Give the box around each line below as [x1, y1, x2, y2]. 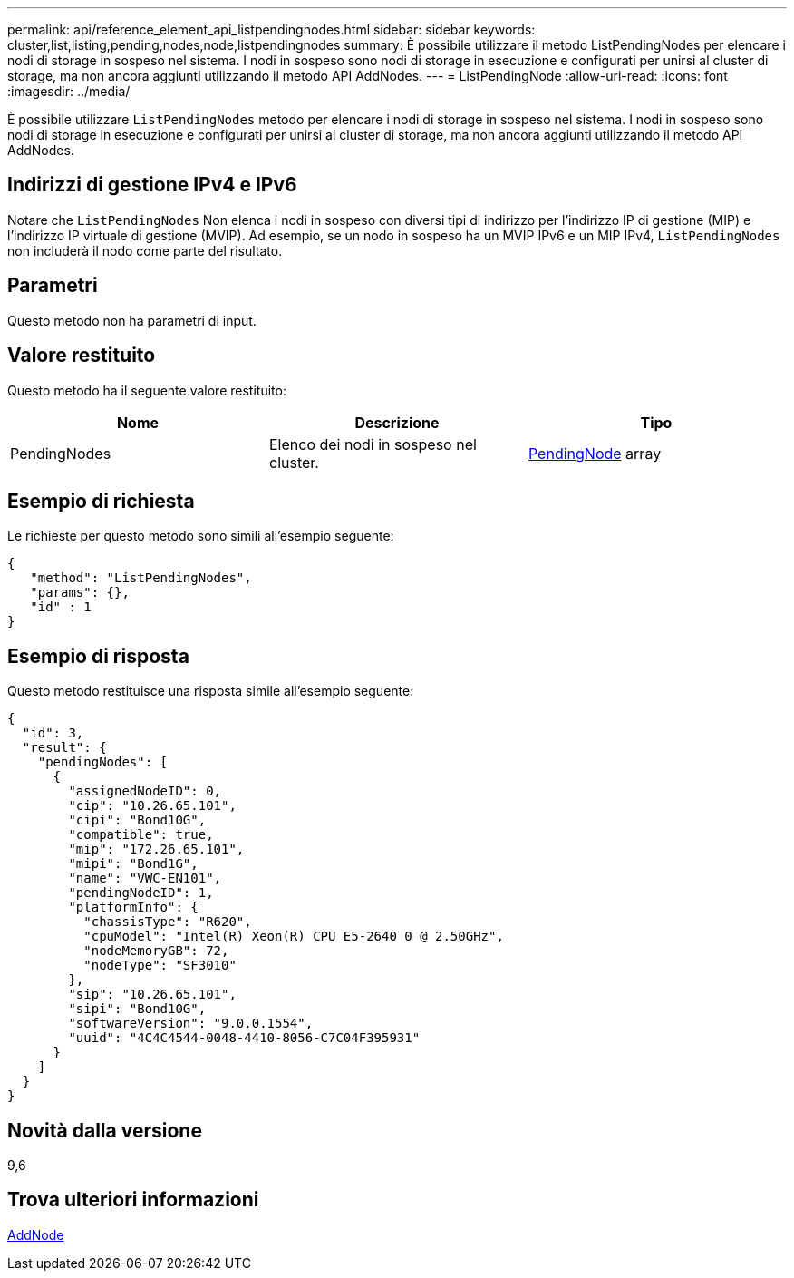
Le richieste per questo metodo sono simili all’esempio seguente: [7, 528, 394, 544]
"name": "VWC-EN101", [68, 871, 222, 886]
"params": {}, [30, 585, 130, 600]
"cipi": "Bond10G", [68, 813, 207, 828]
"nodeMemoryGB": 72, [83, 943, 229, 959]
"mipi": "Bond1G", [68, 856, 198, 872]
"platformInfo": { [68, 900, 198, 915]
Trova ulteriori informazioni [7, 1188, 259, 1212]
